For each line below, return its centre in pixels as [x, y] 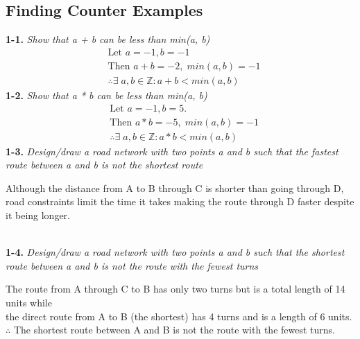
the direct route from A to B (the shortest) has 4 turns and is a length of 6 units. [179, 316]
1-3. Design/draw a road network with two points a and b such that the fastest [172, 151]
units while [29, 302]
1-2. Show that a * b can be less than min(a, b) [106, 95]
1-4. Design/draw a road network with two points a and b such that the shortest [175, 252]
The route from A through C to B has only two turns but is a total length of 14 [175, 289]
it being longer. [38, 215]
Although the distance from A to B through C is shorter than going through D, [175, 188]
